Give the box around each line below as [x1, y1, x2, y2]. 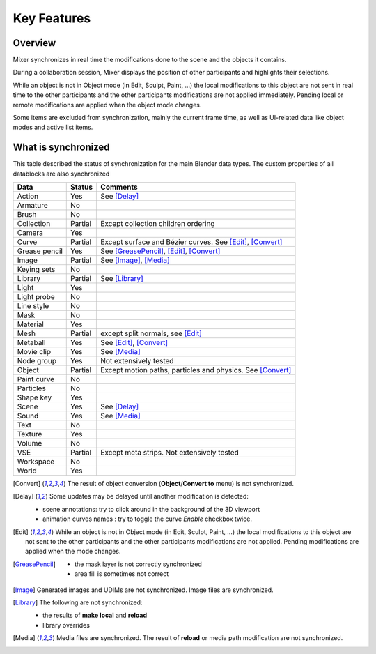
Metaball [17, 338, 46, 348]
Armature [17, 201, 48, 211]
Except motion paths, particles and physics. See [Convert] [100, 365, 292, 375]
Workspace [17, 457, 55, 466]
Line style [17, 301, 49, 311]
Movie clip [17, 347, 52, 357]
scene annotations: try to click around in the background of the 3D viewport [42, 505, 260, 513]
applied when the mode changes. [25, 547, 121, 556]
